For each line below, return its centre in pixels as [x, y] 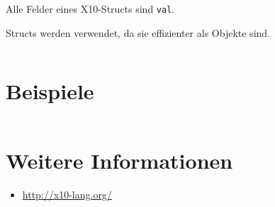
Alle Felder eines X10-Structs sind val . [90, 9]
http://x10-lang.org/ [67, 194]
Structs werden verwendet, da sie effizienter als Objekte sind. [138, 32]
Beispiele [50, 91]
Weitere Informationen [119, 160]
